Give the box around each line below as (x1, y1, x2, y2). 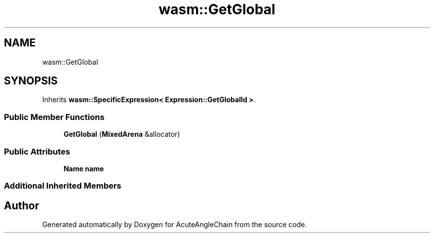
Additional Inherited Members (4, 181, 121, 191)
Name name (63, 164, 104, 173)
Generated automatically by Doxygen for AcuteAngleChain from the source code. (42, 220, 307, 229)
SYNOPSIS (4, 75, 58, 87)
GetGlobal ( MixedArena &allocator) (63, 130, 180, 139)
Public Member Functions (4, 112, 105, 122)
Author (4, 199, 39, 212)
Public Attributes (4, 146, 70, 157)
